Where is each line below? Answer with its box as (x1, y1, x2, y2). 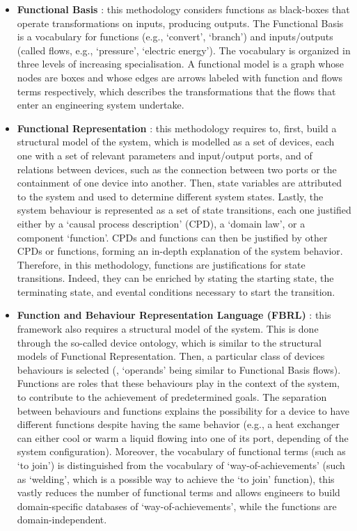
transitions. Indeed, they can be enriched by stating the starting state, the (17, 271, 334, 285)
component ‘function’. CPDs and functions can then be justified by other (17, 230, 328, 244)
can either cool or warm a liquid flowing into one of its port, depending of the (17, 430, 349, 445)
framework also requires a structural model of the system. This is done (17, 322, 319, 336)
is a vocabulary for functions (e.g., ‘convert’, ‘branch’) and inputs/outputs (17, 29, 333, 44)
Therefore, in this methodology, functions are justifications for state (17, 257, 306, 271)
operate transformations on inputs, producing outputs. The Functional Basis (17, 15, 344, 30)
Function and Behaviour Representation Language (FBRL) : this (17, 308, 331, 322)
